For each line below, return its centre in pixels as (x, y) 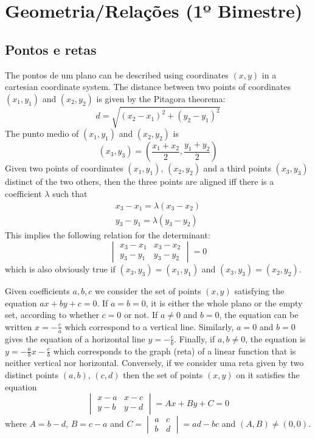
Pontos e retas (51, 49)
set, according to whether (52, 315)
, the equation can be (259, 315)
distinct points (32, 375)
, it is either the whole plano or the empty (224, 302)
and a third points (237, 168)
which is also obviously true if (60, 269)
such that (70, 193)
